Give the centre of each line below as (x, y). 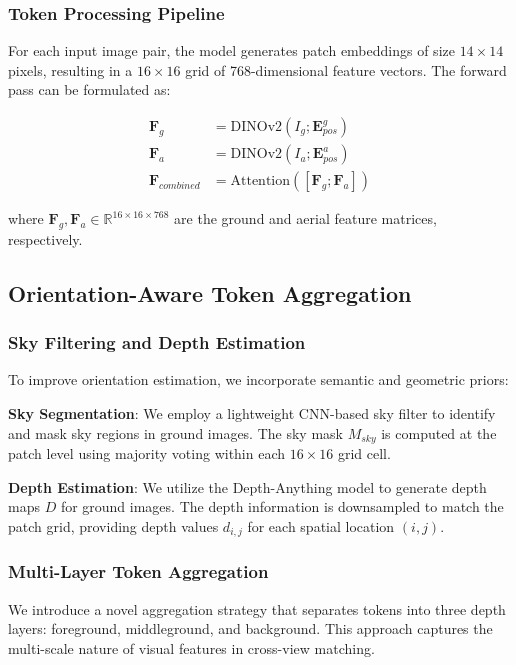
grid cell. (364, 453)
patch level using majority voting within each (147, 453)
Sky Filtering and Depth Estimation (157, 342)
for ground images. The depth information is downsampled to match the (282, 506)
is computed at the (439, 432)
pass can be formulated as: (89, 89)
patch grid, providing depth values (113, 525)
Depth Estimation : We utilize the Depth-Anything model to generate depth (247, 486)
